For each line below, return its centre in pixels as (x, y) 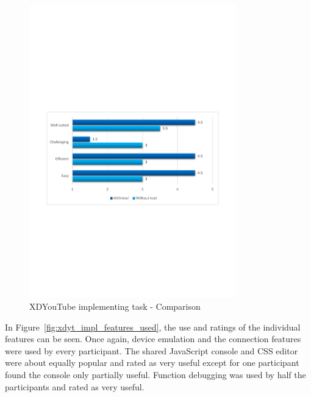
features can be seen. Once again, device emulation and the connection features (153, 339)
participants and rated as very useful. (75, 386)
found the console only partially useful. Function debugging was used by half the (155, 374)
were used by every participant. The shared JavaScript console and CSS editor (152, 350)
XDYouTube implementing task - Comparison (115, 306)
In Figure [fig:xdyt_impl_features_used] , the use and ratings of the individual (153, 327)
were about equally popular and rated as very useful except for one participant (152, 363)
